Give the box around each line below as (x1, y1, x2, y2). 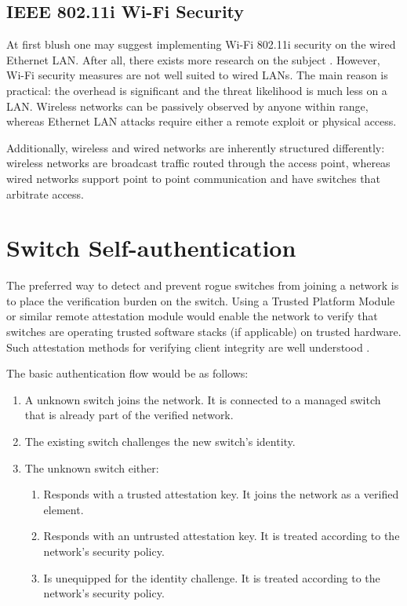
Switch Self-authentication (6, 232, 296, 264)
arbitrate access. (6, 185, 84, 202)
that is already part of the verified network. (24, 407, 234, 423)
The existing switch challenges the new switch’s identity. (24, 433, 296, 450)
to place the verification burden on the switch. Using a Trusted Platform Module (6, 292, 395, 308)
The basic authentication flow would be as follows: (6, 365, 249, 381)
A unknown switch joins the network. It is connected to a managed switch (24, 391, 381, 407)
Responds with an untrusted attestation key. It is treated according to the (43, 528, 400, 544)
